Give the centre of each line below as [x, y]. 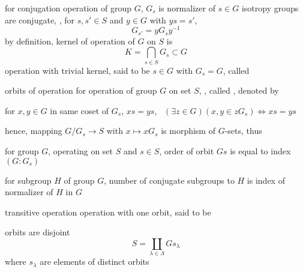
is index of [266, 180]
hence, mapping [34, 131]
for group [22, 151]
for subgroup [28, 180]
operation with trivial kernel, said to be [77, 70]
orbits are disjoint [37, 232]
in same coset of [79, 110]
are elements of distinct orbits [94, 261]
